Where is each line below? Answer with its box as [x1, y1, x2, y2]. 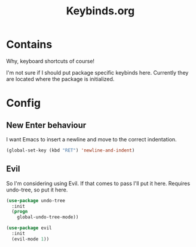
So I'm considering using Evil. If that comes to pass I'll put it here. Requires [6, 180, 190, 187]
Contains [6, 38, 53, 51]
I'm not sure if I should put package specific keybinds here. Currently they [6, 69, 189, 76]
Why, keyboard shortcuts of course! [6, 57, 94, 64]
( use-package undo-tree [6, 197, 66, 203]
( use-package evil [6, 225, 52, 231]
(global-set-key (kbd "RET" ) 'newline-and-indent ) [6, 147, 135, 153]
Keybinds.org [66, 4, 135, 18]
